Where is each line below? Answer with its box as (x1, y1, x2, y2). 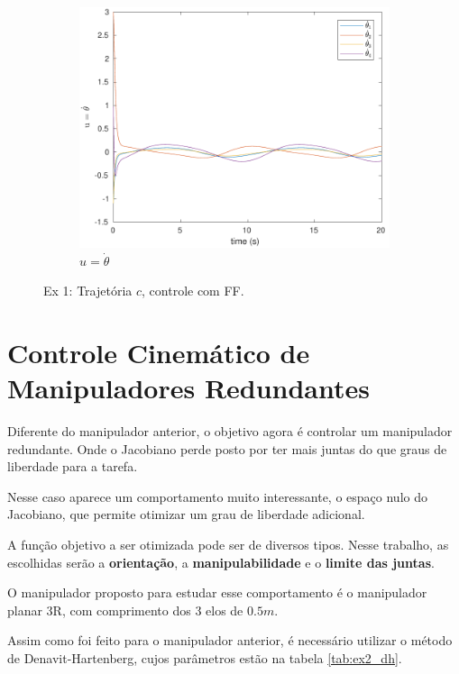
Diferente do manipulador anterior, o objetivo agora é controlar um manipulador (7, 422, 453, 440)
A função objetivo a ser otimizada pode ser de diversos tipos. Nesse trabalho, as (7, 534, 449, 553)
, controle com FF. (142, 281, 244, 300)
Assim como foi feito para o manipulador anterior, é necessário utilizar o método (7, 631, 453, 650)
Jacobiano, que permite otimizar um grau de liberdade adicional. (7, 505, 365, 524)
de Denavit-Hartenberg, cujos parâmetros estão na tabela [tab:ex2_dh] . (7, 648, 402, 667)
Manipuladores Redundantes (7, 369, 370, 406)
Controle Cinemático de (7, 333, 310, 370)
